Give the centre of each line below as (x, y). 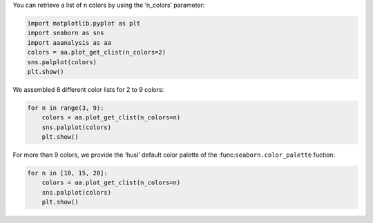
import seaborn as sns (66, 33)
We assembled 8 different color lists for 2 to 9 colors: (88, 89)
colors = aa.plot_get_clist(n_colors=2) (96, 52)
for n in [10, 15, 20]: (68, 173)
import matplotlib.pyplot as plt (84, 23)
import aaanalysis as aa (69, 42)
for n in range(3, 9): (66, 108)
